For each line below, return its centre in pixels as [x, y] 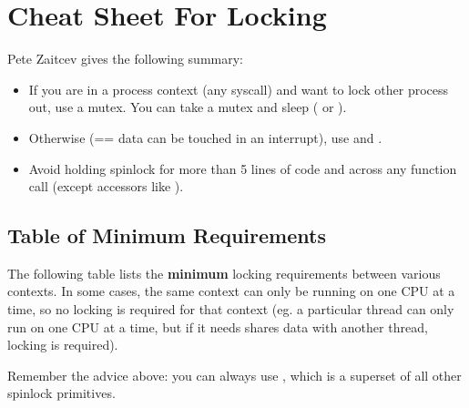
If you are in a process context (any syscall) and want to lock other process [239, 89]
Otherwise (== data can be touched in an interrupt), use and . [205, 137]
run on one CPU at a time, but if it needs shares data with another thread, [218, 326]
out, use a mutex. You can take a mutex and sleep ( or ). [188, 107]
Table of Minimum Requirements [167, 235]
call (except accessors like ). [106, 186]
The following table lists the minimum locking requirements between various [224, 273]
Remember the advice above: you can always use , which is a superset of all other [234, 375]
